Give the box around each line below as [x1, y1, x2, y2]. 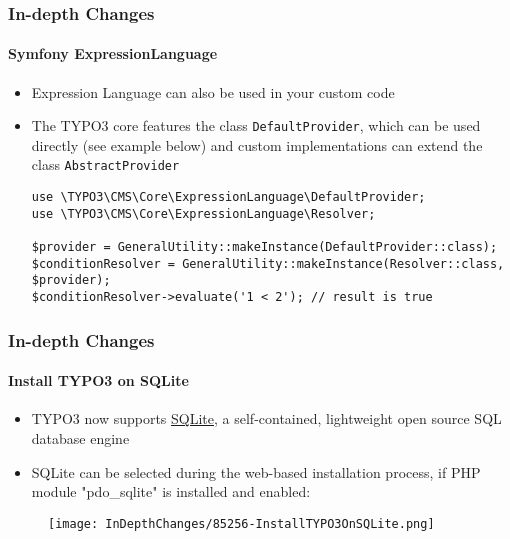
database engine [31, 427, 130, 448]
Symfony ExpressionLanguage [8, 43, 218, 64]
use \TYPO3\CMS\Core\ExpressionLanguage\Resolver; [31, 206, 376, 221]
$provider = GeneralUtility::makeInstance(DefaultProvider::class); [31, 240, 498, 255]
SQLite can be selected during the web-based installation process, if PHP [31, 461, 481, 482]
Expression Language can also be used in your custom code [31, 81, 395, 102]
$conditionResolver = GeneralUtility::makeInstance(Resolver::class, [31, 256, 505, 271]
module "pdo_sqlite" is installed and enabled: [31, 481, 311, 502]
